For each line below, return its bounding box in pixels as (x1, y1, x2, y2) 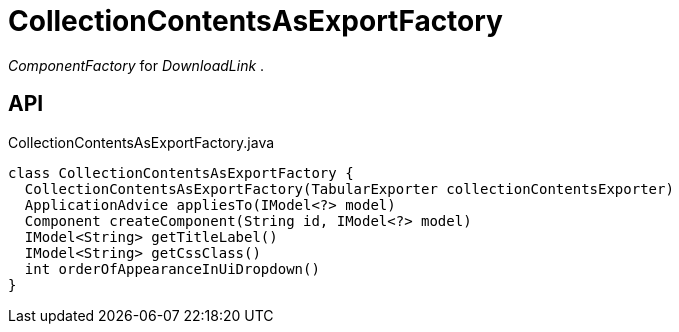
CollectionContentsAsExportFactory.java (8, 133, 275, 151)
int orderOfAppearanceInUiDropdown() (24, 260, 320, 277)
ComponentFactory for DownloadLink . (8, 56, 265, 74)
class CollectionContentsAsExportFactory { (8, 164, 354, 181)
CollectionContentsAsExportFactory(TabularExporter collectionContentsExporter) (24, 180, 674, 197)
